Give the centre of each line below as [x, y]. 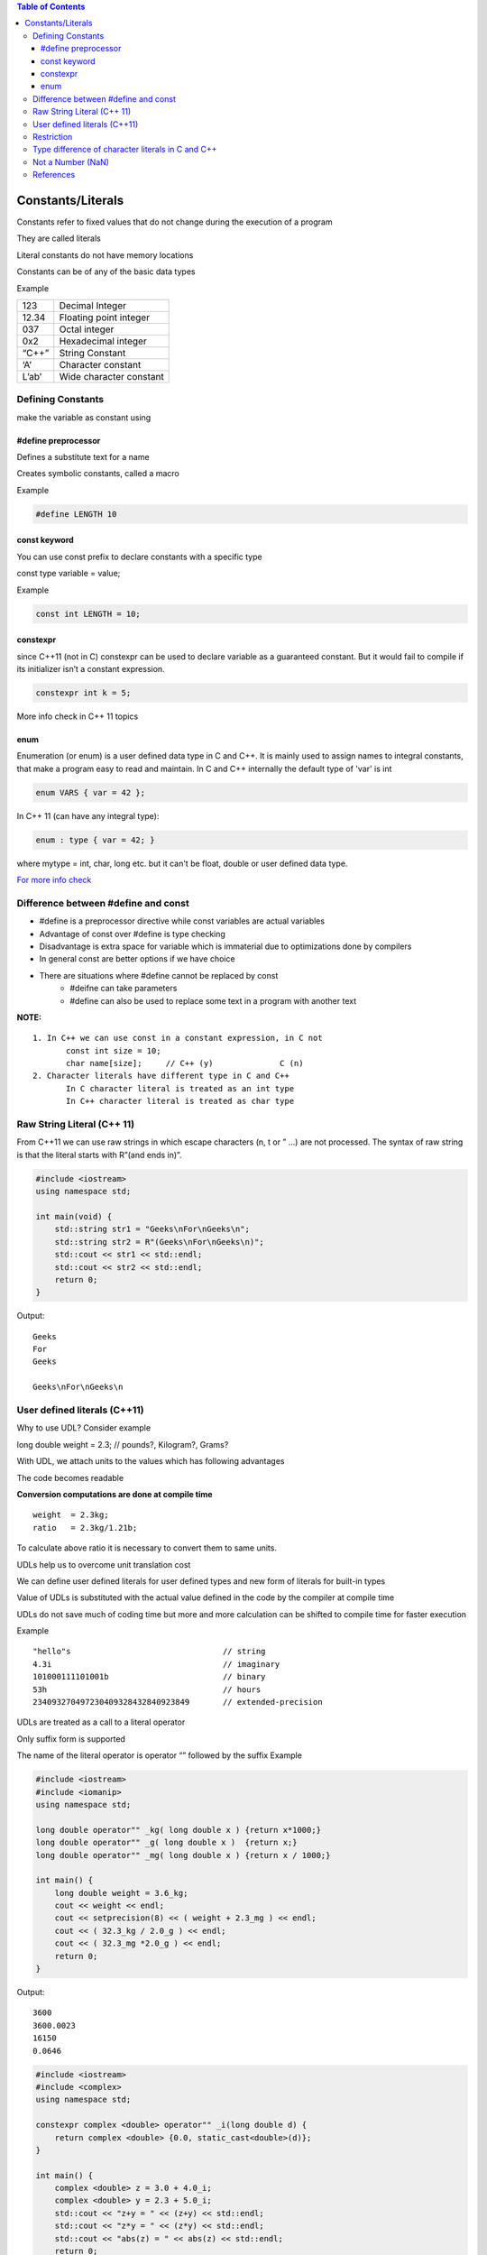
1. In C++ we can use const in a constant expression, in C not [178, 1038]
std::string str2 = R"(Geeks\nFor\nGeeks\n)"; [160, 1242]
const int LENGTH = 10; [88, 614]
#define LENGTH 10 [76, 514]
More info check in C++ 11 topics [78, 716]
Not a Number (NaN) [71, 161]
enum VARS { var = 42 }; [91, 792]
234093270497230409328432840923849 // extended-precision [178, 1702]
